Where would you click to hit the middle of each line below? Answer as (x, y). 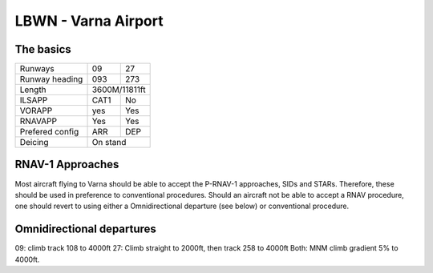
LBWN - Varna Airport (89, 21)
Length (33, 90)
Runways (37, 69)
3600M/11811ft (119, 90)
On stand (109, 143)
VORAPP (36, 110)
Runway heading (51, 79)
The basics (43, 49)
